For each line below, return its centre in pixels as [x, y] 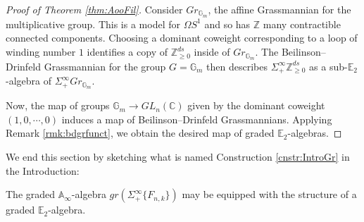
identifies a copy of [127, 52]
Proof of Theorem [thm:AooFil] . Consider [94, 9]
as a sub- [328, 66]
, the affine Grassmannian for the [280, 9]
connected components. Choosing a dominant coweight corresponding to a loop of [182, 38]
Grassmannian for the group [105, 66]
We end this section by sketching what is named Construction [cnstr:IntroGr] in [178, 156]
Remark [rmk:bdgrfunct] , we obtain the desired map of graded [140, 133]
